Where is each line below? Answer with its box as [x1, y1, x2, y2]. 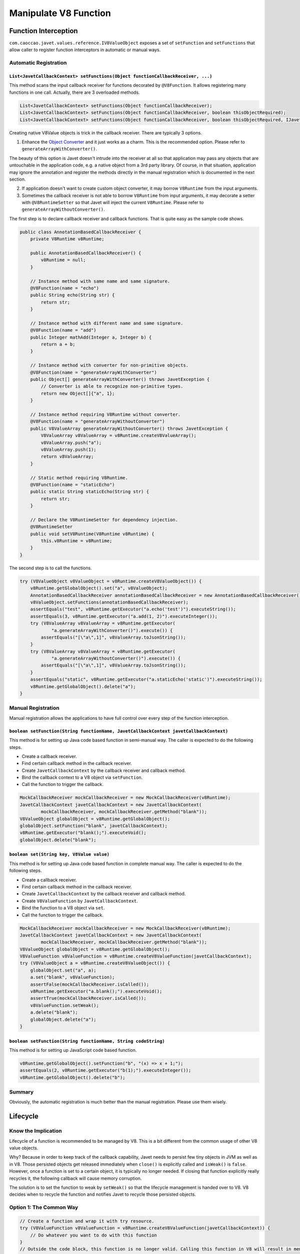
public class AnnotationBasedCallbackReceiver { [19, 229, 141, 235]
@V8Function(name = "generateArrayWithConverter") [30, 369, 157, 375]
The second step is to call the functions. [9, 565, 92, 571]
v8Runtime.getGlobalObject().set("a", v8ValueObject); [30, 585, 167, 591]
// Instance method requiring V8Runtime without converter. [30, 411, 181, 417]
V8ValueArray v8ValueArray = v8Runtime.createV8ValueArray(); [40, 433, 197, 438]
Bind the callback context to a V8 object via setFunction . [21, 774, 143, 780]
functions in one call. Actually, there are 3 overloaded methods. [9, 89, 140, 95]
